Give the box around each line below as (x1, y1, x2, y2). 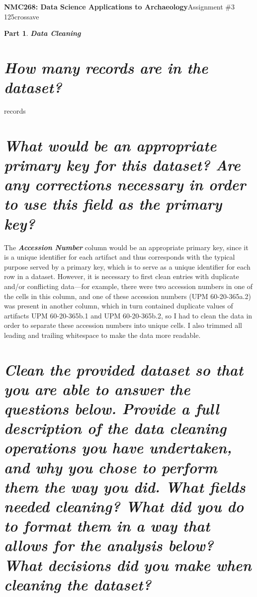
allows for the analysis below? (4, 535, 214, 556)
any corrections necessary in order (4, 174, 246, 195)
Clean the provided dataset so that (4, 359, 243, 380)
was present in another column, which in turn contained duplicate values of (4, 300, 233, 311)
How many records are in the (4, 57, 208, 78)
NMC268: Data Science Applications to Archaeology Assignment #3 (4, 1, 235, 11)
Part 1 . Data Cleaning (4, 28, 81, 38)
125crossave (4, 11, 39, 21)
